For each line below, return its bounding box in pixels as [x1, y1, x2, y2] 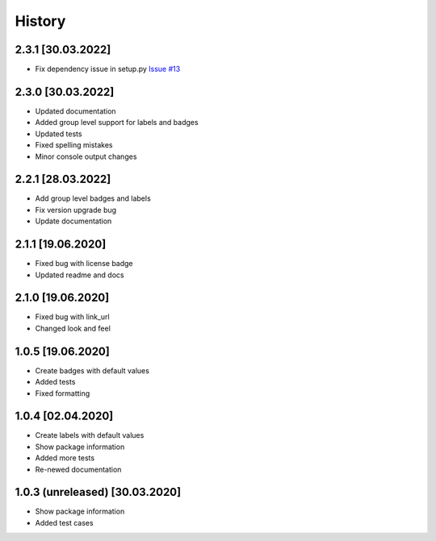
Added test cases [35, 518, 94, 527]
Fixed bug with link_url [35, 312, 110, 322]
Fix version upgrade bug [35, 205, 117, 214]
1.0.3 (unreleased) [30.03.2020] [15, 485, 182, 499]
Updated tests [35, 129, 82, 139]
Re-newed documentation [35, 464, 122, 474]
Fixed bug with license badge [35, 259, 133, 268]
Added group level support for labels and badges [35, 118, 199, 127]
